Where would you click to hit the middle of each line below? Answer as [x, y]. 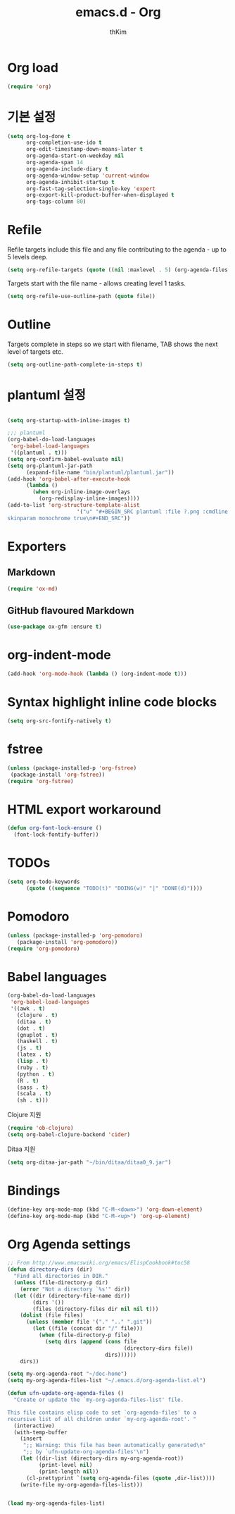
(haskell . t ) [37, 1041]
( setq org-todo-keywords [44, 882]
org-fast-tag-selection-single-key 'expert [91, 189]
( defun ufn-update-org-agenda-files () [66, 1393]
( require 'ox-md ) [33, 589]
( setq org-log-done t [39, 136]
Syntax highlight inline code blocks [112, 702]
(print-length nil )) [69, 1471]
